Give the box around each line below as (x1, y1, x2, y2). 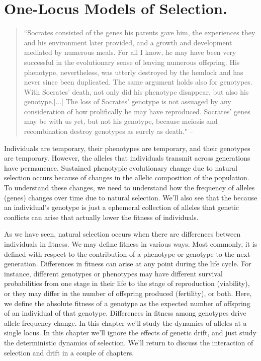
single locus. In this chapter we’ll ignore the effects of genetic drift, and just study (4, 327, 256, 338)
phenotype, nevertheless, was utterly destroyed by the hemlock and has (24, 66, 243, 77)
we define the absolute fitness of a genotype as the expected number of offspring (4, 298, 250, 308)
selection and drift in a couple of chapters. (4, 347, 134, 357)
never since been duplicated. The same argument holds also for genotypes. (24, 77, 252, 87)
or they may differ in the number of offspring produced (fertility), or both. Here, (4, 287, 252, 298)
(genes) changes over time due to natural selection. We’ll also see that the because (4, 192, 257, 202)
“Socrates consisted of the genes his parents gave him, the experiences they (24, 27, 255, 38)
